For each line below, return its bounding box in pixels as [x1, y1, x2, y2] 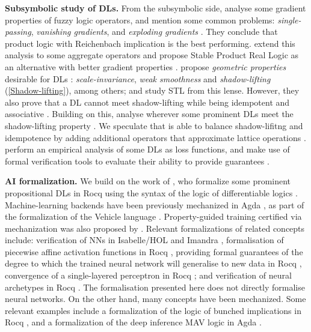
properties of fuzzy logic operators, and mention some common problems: [5, 13, 275, 26]
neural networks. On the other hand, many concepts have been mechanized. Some [5, 292, 306, 305]
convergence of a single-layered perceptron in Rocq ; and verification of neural [5, 269, 292, 282]
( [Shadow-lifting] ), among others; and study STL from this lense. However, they [5, 84, 300, 97]
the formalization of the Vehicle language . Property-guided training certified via [5, 210, 302, 223]
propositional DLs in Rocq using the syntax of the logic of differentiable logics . [5, 186, 298, 199]
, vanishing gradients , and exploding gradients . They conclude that [31, 25, 278, 38]
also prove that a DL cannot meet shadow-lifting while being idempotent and [5, 95, 290, 108]
